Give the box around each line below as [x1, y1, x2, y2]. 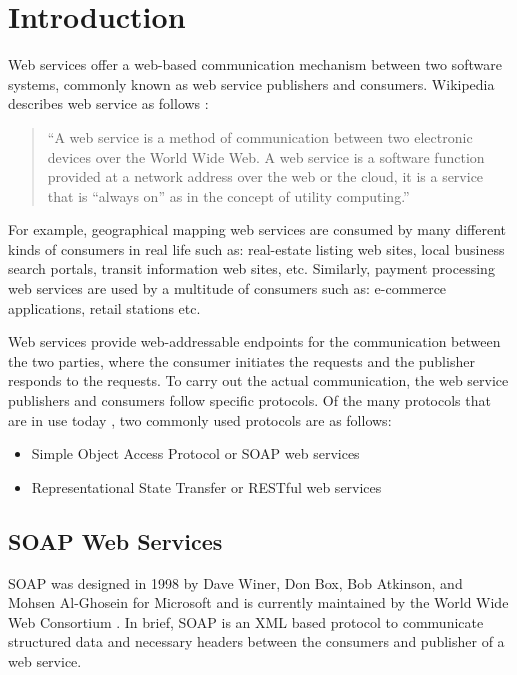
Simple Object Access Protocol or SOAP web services [31, 443, 360, 464]
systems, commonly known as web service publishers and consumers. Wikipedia [8, 73, 495, 94]
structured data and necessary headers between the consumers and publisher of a [8, 631, 505, 652]
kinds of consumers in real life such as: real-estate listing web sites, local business [8, 238, 505, 259]
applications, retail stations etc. [8, 297, 201, 318]
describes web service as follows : [8, 93, 209, 114]
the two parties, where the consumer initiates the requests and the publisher [8, 350, 475, 371]
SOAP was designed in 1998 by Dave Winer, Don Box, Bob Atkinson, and [8, 572, 463, 593]
